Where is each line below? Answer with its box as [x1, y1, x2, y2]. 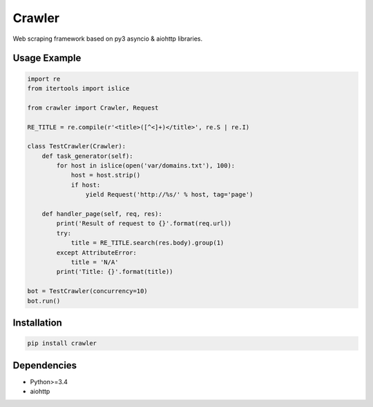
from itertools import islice [27, 84, 130, 92]
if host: [70, 181, 101, 189]
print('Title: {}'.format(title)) [56, 268, 173, 276]
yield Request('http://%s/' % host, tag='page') [85, 190, 254, 199]
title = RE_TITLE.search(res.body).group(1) [70, 239, 224, 247]
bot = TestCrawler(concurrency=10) [27, 287, 148, 295]
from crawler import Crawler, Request [27, 103, 159, 112]
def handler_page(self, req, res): [41, 210, 162, 218]
